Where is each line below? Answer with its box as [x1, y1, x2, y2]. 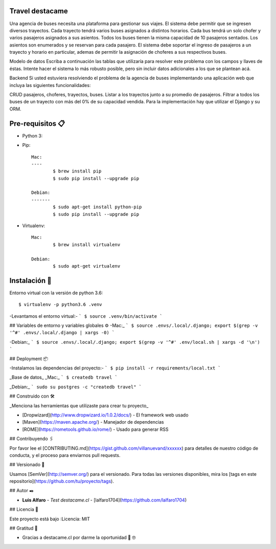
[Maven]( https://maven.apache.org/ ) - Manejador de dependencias [22, 419, 164, 425]
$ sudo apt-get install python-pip [53, 204, 142, 210]
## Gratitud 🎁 [9, 525, 38, 532]
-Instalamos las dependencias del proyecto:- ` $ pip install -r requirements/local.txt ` [9, 365, 221, 371]
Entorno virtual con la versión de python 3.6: [9, 290, 103, 296]
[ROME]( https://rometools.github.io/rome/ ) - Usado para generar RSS [22, 426, 169, 432]
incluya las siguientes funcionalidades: [9, 82, 91, 88]
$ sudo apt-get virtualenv [53, 263, 121, 269]
